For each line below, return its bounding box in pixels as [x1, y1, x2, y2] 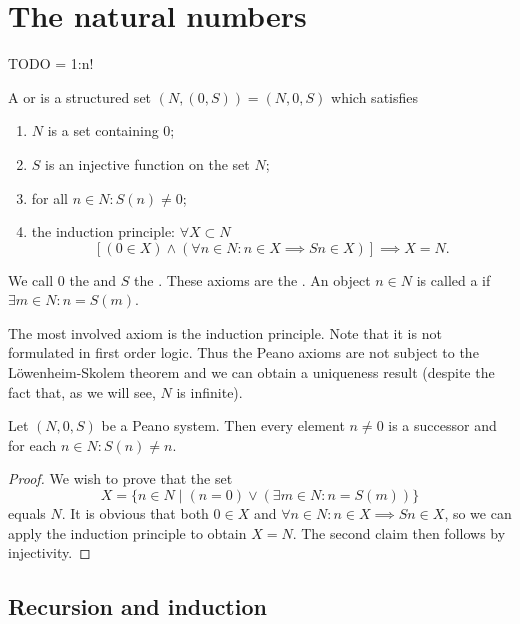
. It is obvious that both [61, 503, 209, 524]
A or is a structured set [8, 86, 152, 107]
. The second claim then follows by [292, 522, 506, 543]
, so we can [444, 503, 512, 524]
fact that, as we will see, [8, 381, 156, 402]
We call [8, 269, 54, 290]
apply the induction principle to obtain [8, 522, 247, 543]
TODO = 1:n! [8, 53, 94, 74]
